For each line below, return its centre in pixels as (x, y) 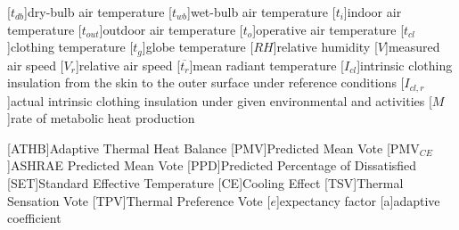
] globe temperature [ (198, 47)
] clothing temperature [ (70, 47)
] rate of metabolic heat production (101, 118)
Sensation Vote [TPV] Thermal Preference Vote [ (139, 200)
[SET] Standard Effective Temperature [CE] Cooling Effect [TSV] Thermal (205, 183)
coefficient (34, 218)
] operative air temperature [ (328, 29)
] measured (412, 47)
